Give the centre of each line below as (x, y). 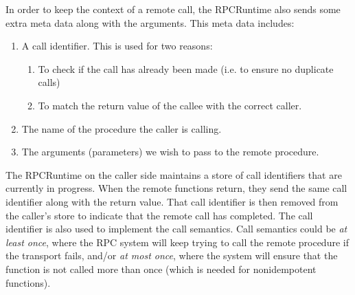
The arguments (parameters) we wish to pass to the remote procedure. (170, 152)
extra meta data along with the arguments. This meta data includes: (150, 22)
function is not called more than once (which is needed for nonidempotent (161, 269)
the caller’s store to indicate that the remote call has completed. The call (159, 215)
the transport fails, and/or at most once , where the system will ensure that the (172, 255)
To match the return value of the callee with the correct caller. (170, 105)
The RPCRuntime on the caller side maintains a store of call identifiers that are (174, 174)
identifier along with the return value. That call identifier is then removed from (172, 201)
